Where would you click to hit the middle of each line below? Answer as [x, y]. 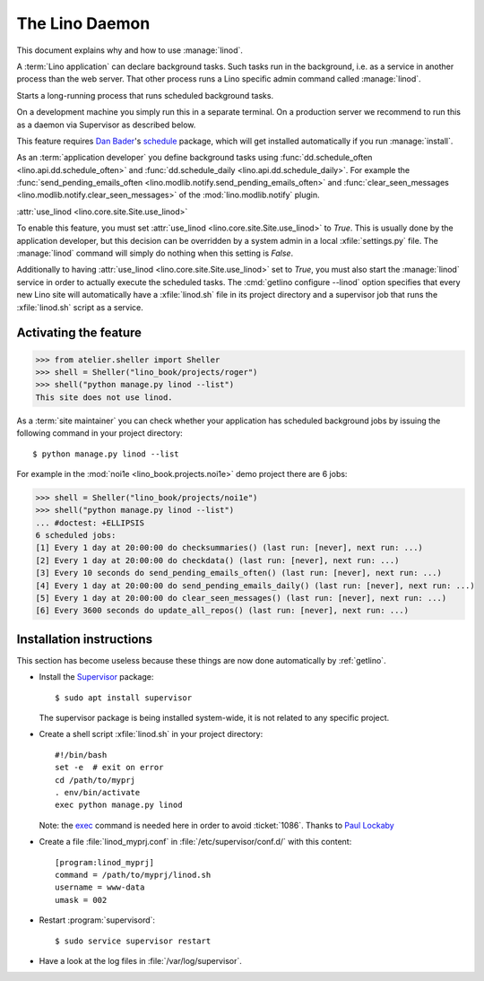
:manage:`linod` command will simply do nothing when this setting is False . [155, 253]
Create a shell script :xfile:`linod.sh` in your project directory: [151, 734]
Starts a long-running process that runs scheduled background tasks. [145, 95]
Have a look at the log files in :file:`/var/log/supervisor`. [140, 960]
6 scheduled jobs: [76, 535]
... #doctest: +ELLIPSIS [90, 523]
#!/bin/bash [81, 755]
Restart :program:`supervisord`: [97, 920]
